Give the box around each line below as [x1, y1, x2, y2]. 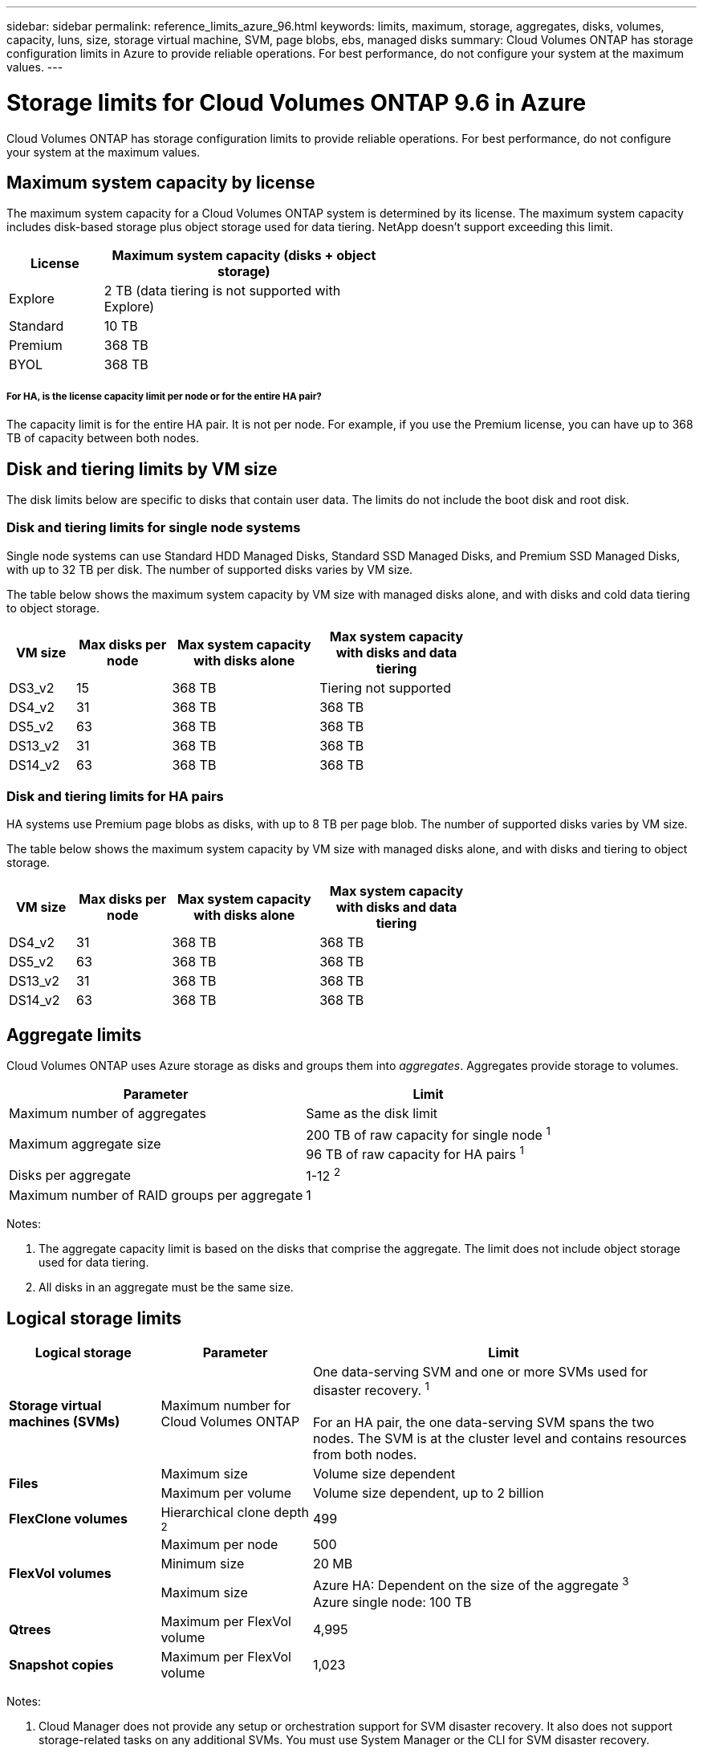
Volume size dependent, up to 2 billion [312, 1485, 544, 1502]
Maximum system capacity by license [6, 172, 315, 193]
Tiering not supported [319, 679, 451, 696]
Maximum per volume [161, 1485, 292, 1502]
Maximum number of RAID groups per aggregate [9, 1187, 303, 1204]
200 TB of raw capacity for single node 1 [306, 1125, 551, 1144]
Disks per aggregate [9, 1166, 132, 1183]
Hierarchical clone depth [161, 1504, 309, 1521]
